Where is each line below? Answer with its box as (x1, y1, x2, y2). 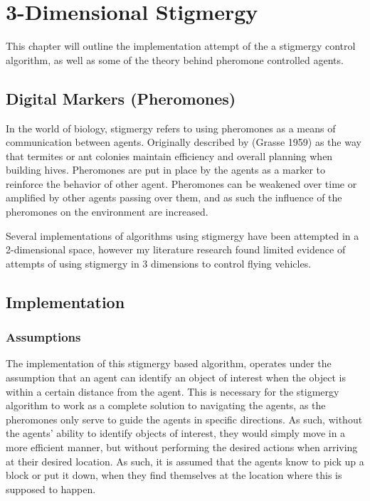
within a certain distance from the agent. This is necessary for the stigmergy (6, 384, 339, 399)
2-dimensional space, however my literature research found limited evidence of (6, 242, 346, 257)
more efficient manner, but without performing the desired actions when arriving (6, 440, 358, 455)
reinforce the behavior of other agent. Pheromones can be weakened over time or (6, 176, 357, 191)
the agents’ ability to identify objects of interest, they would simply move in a (6, 426, 346, 441)
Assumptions (6, 328, 81, 346)
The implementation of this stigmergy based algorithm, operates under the (6, 356, 332, 371)
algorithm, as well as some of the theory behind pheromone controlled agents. (6, 52, 344, 67)
